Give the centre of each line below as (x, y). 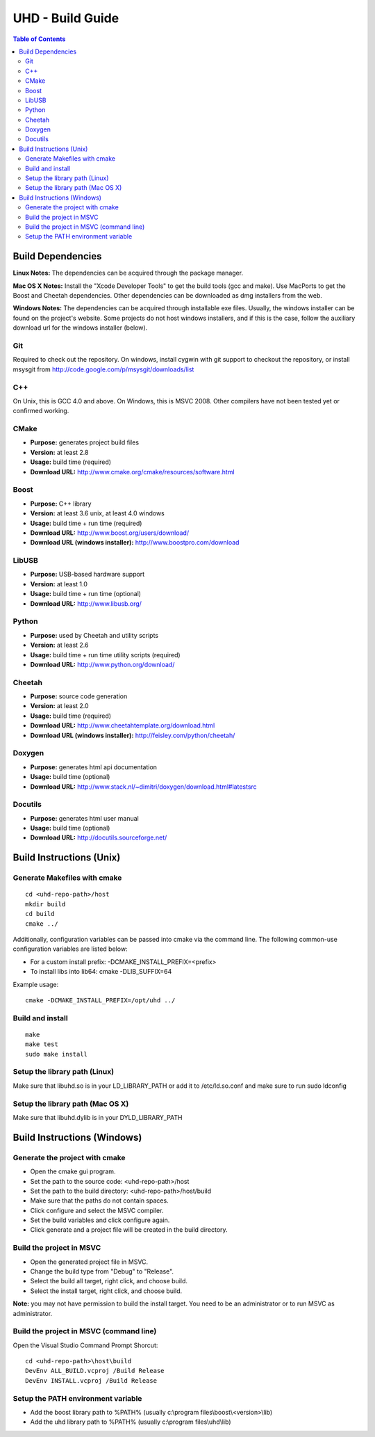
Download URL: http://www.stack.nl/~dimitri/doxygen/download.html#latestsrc (143, 787)
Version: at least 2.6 (59, 645)
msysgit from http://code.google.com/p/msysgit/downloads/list (103, 369)
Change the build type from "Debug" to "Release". (102, 1271)
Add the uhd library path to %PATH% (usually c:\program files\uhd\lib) (131, 1422)
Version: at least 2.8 (59, 452)
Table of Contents (39, 39)
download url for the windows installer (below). (80, 328)
